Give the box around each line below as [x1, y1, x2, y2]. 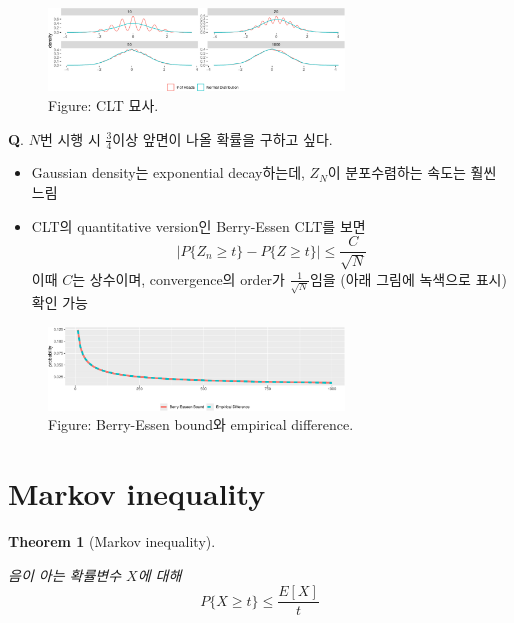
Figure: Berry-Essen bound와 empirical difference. [48, 414, 354, 435]
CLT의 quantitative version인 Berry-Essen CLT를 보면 [31, 215, 366, 236]
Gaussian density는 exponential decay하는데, [31, 162, 305, 183]
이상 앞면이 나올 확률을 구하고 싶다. [112, 128, 333, 149]
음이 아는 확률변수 [8, 564, 122, 585]
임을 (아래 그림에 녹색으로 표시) [309, 268, 507, 289]
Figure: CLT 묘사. [48, 95, 159, 116]
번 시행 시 [39, 128, 101, 149]
